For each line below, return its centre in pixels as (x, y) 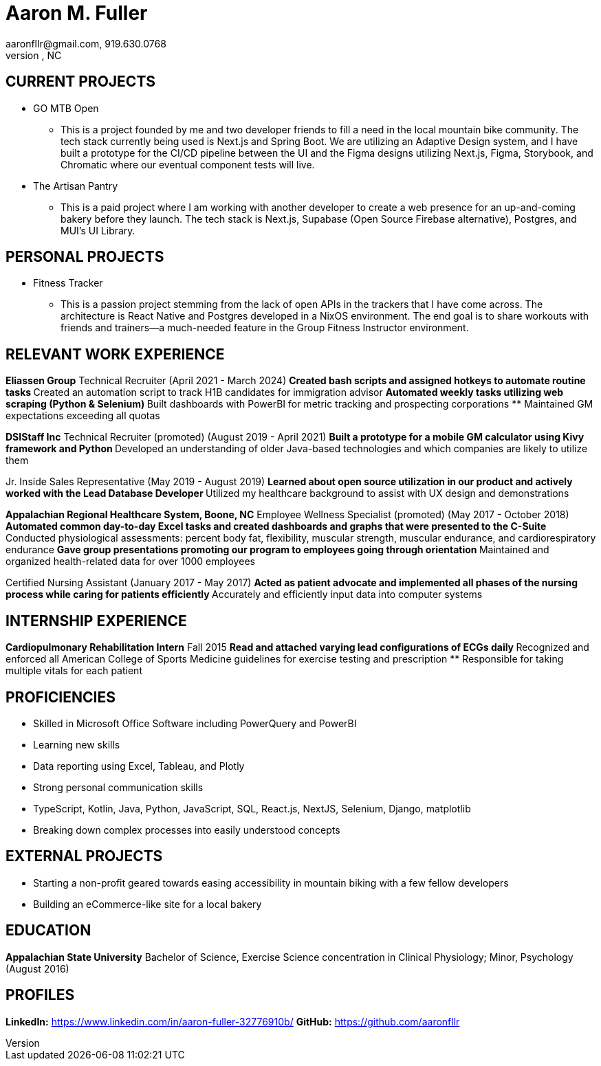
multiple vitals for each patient (74, 671)
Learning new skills (77, 744)
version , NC (34, 55)
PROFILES (40, 995)
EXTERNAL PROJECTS (84, 856)
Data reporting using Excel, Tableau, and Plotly (139, 766)
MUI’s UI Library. (98, 230)
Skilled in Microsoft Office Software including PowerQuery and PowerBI (195, 723)
